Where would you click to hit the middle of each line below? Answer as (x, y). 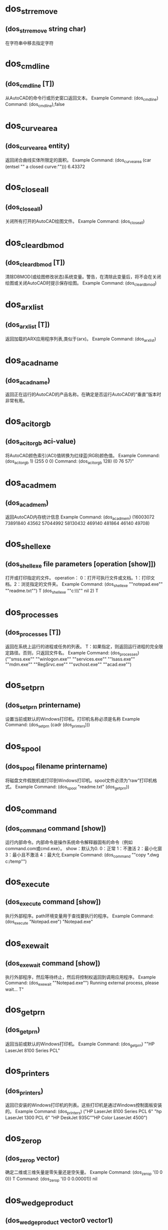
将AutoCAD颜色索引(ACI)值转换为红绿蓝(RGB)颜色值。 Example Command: (82, 456)
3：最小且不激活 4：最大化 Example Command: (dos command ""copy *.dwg (82, 855)
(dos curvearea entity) (38, 147)
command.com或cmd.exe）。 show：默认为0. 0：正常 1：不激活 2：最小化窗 (84, 849)
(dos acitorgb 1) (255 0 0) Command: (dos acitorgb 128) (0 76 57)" (70, 462)
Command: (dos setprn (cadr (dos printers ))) (48, 725)
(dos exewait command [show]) (53, 964)
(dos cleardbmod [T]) (35, 263)
